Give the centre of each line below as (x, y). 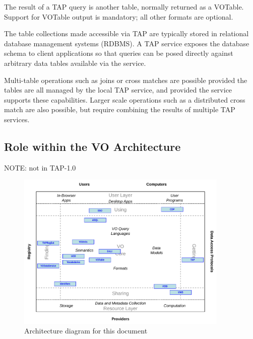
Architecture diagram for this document (86, 331)
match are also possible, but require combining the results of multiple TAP (120, 109)
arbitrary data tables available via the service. (75, 63)
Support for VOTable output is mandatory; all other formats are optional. (119, 16)
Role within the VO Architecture (92, 146)
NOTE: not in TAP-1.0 (40, 167)
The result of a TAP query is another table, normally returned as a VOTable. (124, 7)
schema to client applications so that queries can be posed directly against (119, 53)
